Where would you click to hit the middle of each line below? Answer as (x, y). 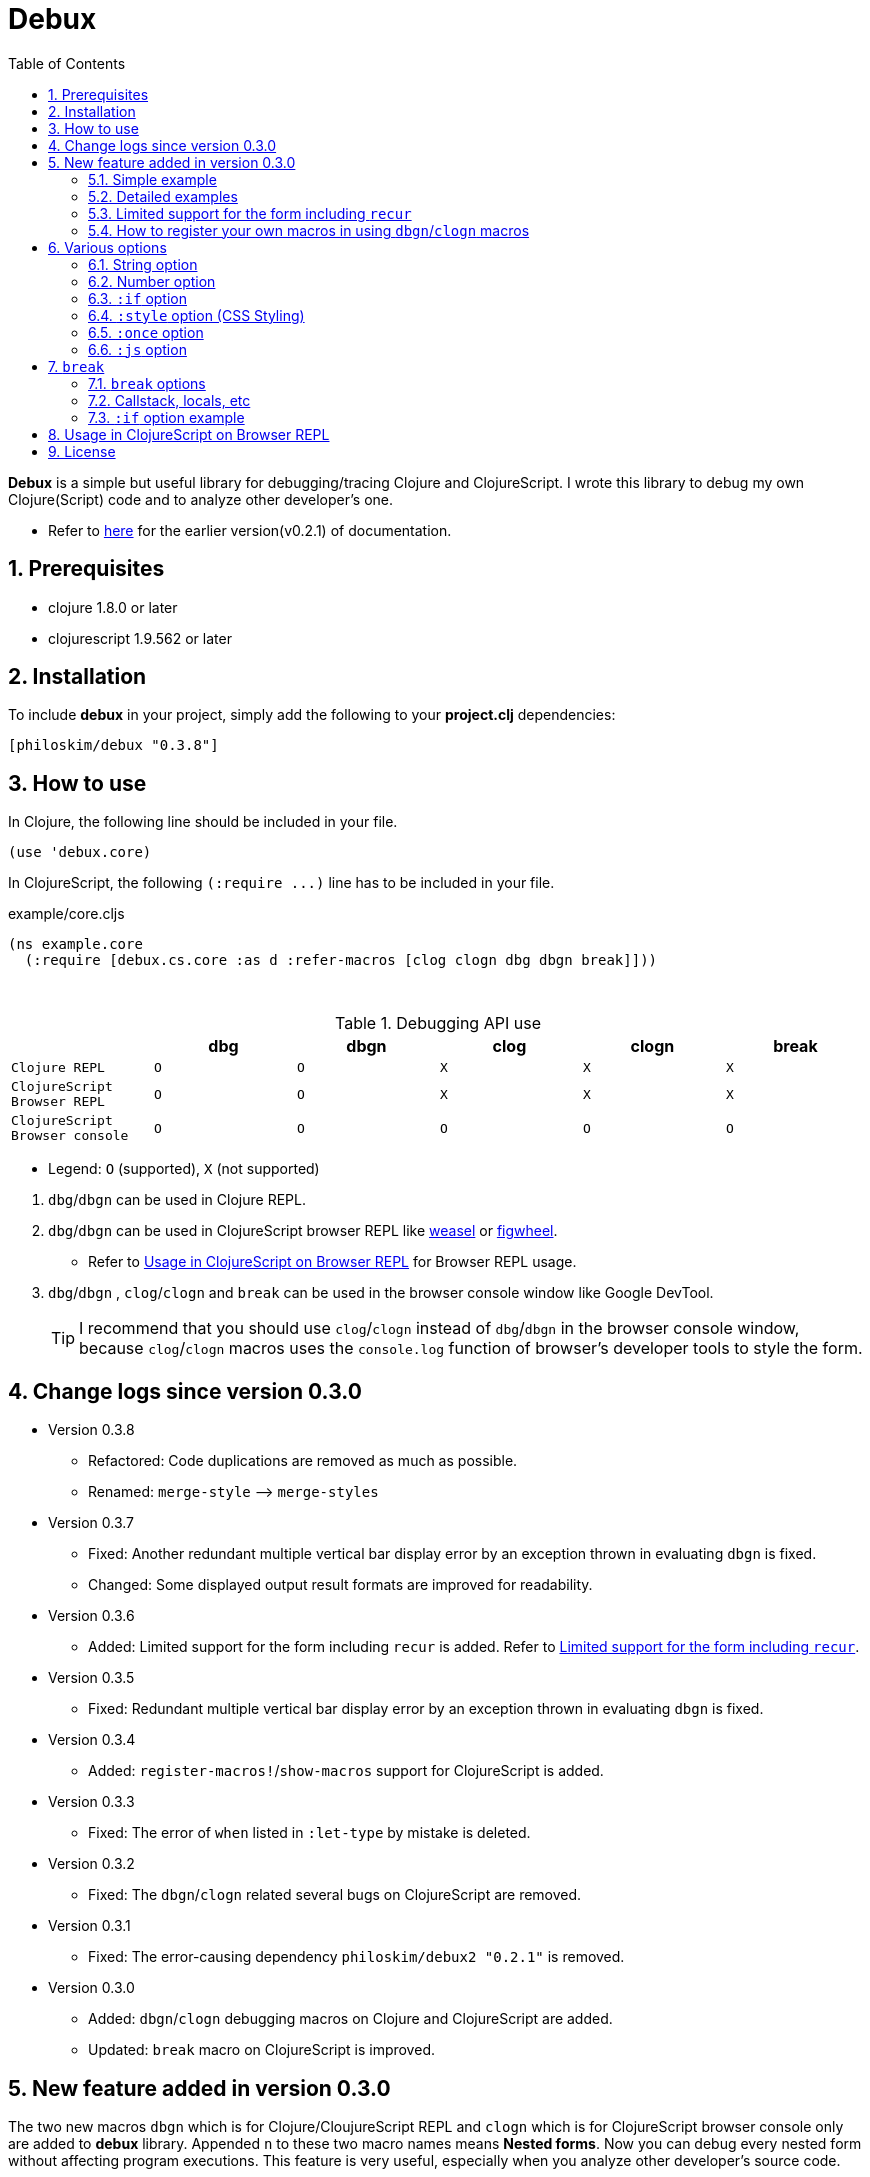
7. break (76, 366)
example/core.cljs (66, 914)
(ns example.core (75, 944)
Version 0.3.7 (91, 1523)
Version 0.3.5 (91, 1678)
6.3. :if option (138, 298)
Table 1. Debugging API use (438, 1023)
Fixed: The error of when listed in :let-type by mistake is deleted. (309, 1833)
